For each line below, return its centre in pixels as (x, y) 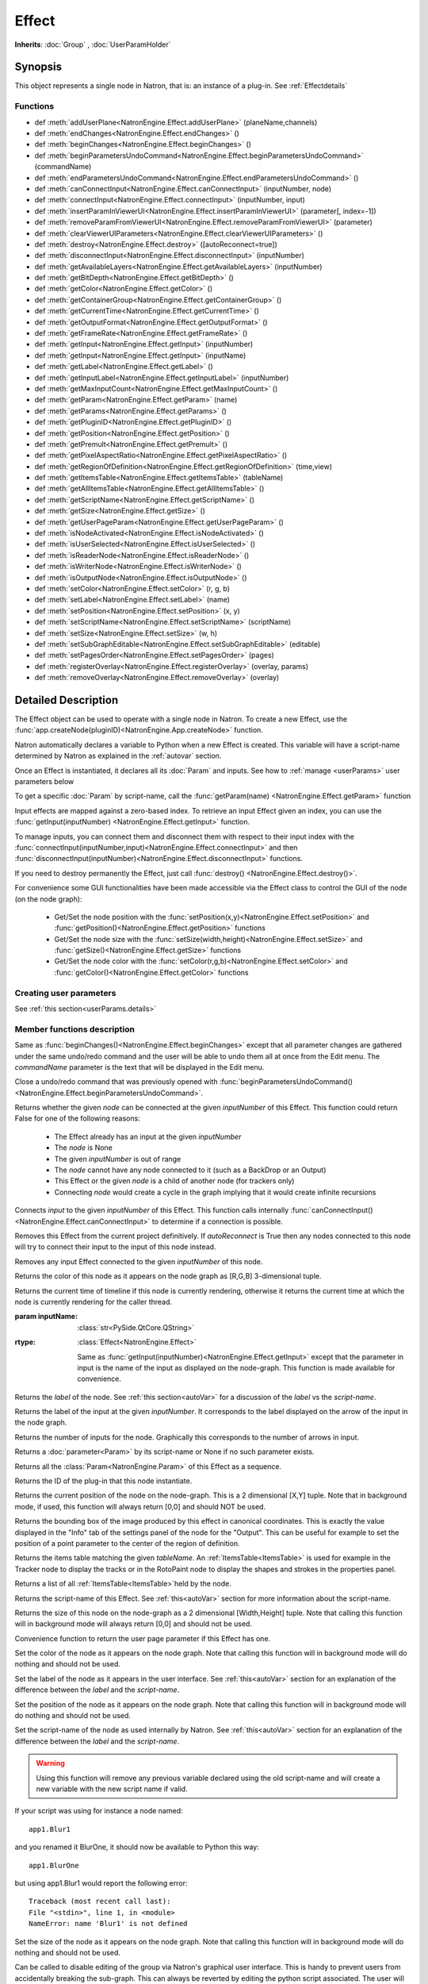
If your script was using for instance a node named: (99, 1811)
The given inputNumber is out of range (118, 1159)
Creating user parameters (65, 993)
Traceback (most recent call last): (100, 1901)
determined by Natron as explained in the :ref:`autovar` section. (118, 756)
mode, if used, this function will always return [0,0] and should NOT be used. (140, 1506)
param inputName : (46, 1317)
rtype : (25, 1342)
